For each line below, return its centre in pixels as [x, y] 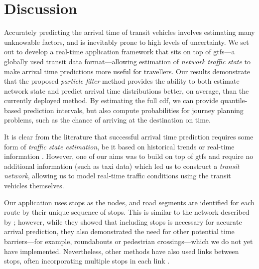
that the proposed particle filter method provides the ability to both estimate [122, 81]
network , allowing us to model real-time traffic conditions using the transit [118, 176]
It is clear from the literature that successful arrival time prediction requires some [129, 137]
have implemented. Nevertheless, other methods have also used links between [122, 251]
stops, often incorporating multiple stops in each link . [87, 261]
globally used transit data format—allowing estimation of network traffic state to [128, 61]
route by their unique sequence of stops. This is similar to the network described [127, 212]
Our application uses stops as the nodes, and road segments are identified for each [129, 202]
